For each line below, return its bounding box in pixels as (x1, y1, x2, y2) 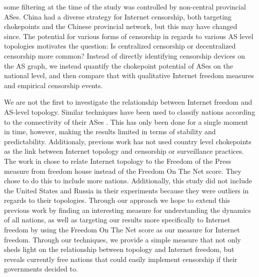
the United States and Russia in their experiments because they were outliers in (4, 185, 249, 195)
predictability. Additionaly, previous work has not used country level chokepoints (4, 136, 251, 146)
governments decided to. (4, 263, 78, 274)
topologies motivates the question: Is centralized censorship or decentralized (4, 41, 236, 51)
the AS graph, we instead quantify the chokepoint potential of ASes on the (4, 60, 233, 71)
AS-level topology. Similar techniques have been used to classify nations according (4, 106, 255, 117)
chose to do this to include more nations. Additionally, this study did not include (4, 175, 252, 186)
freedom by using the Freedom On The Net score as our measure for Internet (4, 224, 240, 235)
